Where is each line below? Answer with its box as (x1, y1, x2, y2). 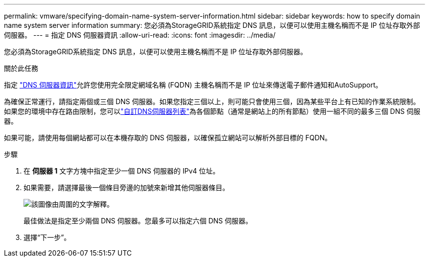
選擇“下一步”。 (24, 233, 71, 241)
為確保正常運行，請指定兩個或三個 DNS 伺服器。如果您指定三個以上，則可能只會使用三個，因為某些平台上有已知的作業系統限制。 (4, 97, 420, 106)
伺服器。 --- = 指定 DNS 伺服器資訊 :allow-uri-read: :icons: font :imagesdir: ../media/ (4, 31, 276, 39)
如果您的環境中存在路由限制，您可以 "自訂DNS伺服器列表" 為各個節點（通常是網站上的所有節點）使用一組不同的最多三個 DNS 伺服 (4, 107, 421, 115)
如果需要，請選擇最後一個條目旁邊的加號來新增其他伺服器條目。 (24, 183, 229, 192)
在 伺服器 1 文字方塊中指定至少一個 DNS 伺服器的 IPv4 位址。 (24, 167, 220, 175)
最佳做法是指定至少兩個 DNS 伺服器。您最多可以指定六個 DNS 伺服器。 (24, 217, 253, 225)
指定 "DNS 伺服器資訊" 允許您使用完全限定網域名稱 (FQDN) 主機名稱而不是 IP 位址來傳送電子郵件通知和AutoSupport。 (4, 81, 382, 89)
